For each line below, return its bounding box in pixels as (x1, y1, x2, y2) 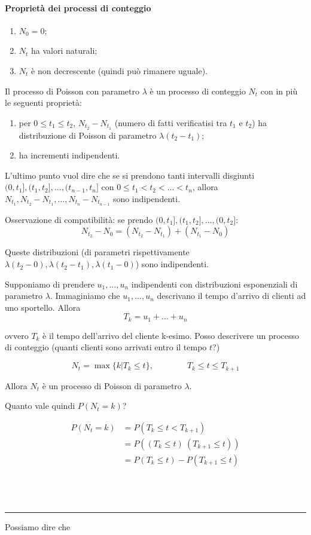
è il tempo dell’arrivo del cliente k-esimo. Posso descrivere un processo (42, 329, 300, 341)
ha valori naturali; (31, 44, 97, 57)
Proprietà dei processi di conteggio (5, 1, 151, 14)
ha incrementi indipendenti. (19, 149, 120, 161)
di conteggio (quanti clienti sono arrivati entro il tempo (5, 341, 207, 353)
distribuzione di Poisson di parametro (19, 129, 157, 141)
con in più (260, 84, 298, 97)
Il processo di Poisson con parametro (5, 84, 139, 97)
